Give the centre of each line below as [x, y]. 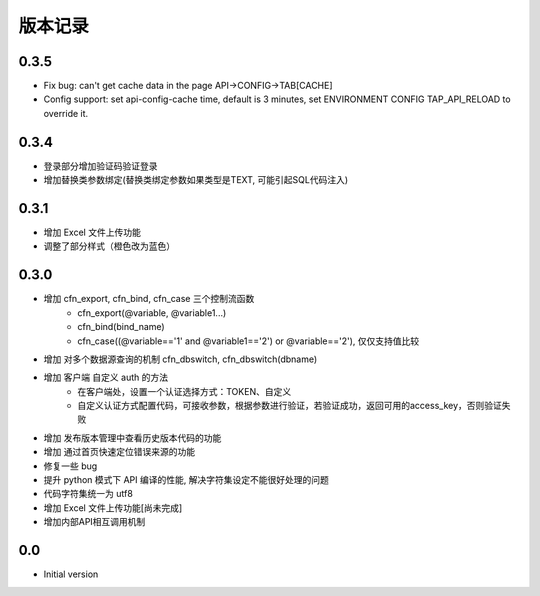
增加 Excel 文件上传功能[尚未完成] [113, 507]
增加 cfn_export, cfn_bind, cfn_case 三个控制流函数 [149, 299]
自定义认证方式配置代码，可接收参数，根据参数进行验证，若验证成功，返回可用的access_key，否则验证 [289, 406]
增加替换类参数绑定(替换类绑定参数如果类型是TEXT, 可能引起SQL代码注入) [196, 180]
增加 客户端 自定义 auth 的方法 [106, 377]
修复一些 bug [70, 466]
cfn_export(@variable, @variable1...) [152, 312]
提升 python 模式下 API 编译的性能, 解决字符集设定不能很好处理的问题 [186, 480]
